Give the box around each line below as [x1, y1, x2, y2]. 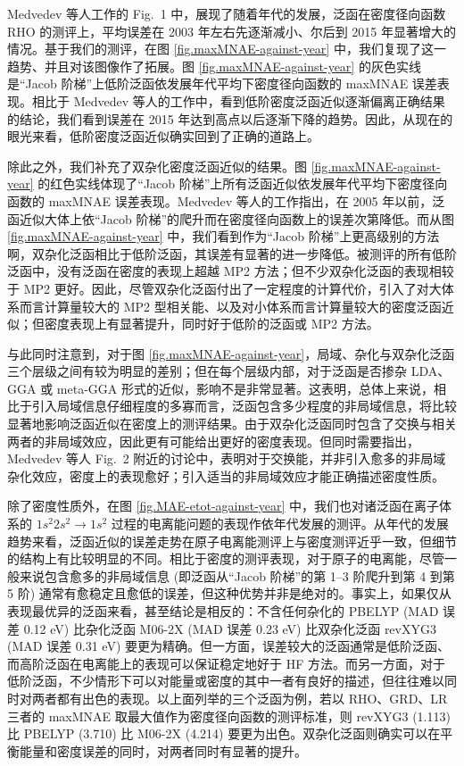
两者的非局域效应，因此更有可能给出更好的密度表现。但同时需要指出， [7, 431, 419, 450]
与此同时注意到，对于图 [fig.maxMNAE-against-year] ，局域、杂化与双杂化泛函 [7, 344, 455, 362]
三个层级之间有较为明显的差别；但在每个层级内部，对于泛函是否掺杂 [7, 362, 407, 380]
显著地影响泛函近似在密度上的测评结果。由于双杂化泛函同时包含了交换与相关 [7, 414, 457, 433]
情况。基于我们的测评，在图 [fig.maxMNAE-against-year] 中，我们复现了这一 [7, 39, 446, 58]
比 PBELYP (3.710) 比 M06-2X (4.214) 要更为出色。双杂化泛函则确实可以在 [7, 724, 441, 743]
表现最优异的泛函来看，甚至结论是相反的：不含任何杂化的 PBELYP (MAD [7, 602, 439, 620]
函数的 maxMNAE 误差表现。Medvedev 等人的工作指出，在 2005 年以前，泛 [7, 191, 445, 210]
